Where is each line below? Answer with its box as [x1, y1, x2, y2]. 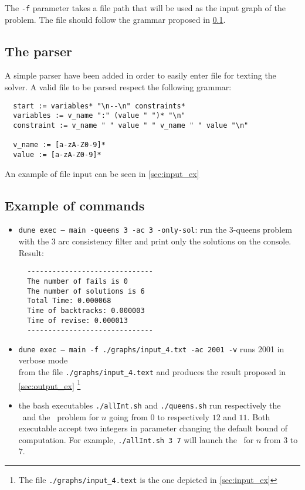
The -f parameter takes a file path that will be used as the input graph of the [5, 2, 286, 13]
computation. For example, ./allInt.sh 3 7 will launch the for [18, 433, 254, 445]
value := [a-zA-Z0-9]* [13, 150, 101, 159]
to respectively [157, 410, 210, 423]
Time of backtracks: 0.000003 [27, 306, 145, 315]
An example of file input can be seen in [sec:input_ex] [5, 167, 199, 179]
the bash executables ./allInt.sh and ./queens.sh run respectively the [18, 399, 281, 411]
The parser [5, 42, 72, 60]
